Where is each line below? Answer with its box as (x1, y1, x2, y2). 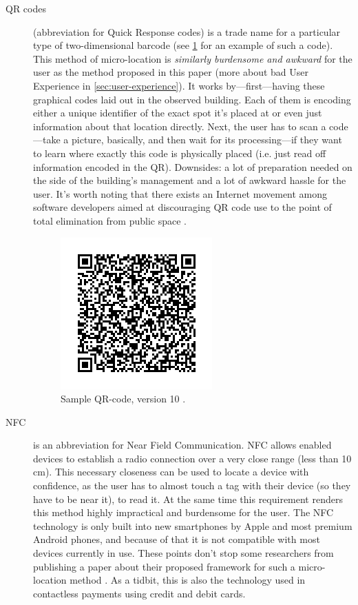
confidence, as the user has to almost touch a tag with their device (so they (33, 478, 351, 493)
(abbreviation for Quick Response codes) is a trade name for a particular (33, 24, 341, 39)
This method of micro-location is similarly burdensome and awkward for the (33, 51, 352, 65)
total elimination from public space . (33, 213, 187, 227)
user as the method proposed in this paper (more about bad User (33, 65, 308, 79)
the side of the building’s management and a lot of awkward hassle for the (33, 173, 346, 187)
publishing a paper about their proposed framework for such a (33, 559, 295, 573)
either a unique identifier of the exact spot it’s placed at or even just (33, 105, 322, 120)
